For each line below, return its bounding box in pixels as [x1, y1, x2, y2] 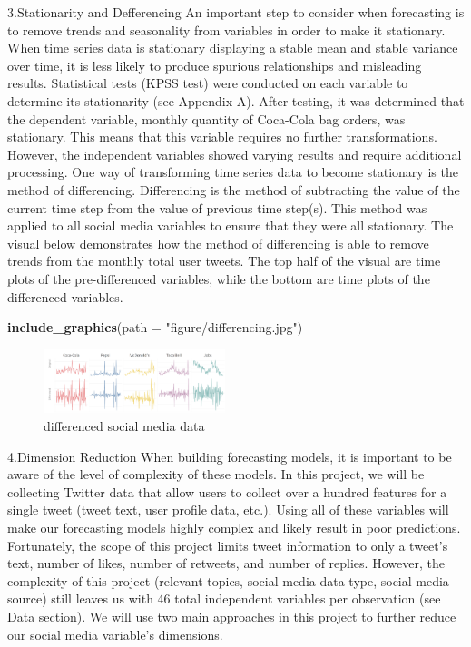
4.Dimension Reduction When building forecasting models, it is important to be [7, 446, 452, 466]
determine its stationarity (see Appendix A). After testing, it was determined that [7, 91, 465, 110]
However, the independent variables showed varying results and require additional [7, 144, 462, 163]
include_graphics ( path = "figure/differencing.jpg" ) [7, 318, 303, 337]
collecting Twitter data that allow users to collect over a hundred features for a [7, 482, 447, 501]
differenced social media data [44, 417, 205, 436]
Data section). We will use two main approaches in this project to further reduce [7, 606, 456, 625]
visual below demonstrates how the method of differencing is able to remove [7, 233, 429, 252]
